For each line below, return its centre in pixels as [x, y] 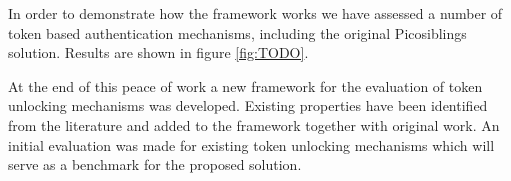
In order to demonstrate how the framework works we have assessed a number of [255, 13]
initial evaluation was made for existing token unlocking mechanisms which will [251, 144]
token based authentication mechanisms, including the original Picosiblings [237, 32]
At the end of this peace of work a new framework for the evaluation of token [245, 85]
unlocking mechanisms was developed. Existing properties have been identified [248, 105]
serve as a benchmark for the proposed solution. [155, 164]
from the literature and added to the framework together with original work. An [254, 124]
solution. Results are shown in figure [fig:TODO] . [158, 52]
